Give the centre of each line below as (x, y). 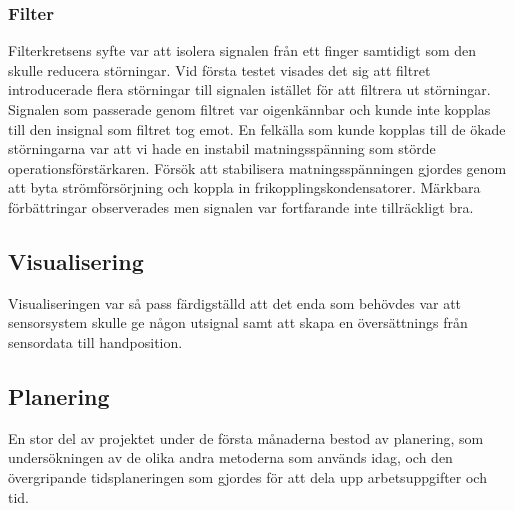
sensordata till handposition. (95, 341)
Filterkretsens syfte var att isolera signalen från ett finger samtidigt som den (242, 50)
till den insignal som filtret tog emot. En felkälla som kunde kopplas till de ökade (257, 128)
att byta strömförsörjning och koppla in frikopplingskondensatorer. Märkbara (244, 187)
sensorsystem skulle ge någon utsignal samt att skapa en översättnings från (238, 322)
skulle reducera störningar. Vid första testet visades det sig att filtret (219, 69)
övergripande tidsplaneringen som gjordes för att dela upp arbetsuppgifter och (247, 476)
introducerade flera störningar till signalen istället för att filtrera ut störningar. (249, 89)
